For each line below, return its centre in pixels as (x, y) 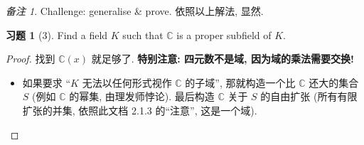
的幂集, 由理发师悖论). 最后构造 (142, 96)
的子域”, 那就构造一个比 (240, 82)
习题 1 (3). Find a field (57, 34)
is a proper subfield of (224, 34)
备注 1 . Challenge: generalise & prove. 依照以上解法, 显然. (135, 11)
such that (143, 34)
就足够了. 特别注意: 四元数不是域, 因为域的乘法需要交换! (223, 59)
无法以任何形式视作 (127, 82)
